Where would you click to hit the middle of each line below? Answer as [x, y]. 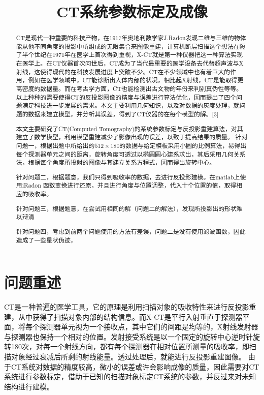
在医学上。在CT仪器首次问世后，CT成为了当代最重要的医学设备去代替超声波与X [130, 63]
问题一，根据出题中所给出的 [55, 145]
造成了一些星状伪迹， [46, 240]
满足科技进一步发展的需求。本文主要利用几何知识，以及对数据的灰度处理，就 [131, 105]
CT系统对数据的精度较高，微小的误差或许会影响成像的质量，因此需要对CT [135, 366]
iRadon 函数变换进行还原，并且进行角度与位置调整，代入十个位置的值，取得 [129, 185]
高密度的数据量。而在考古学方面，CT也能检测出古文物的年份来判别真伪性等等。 [129, 89]
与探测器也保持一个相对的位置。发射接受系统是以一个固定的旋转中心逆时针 [128, 336]
